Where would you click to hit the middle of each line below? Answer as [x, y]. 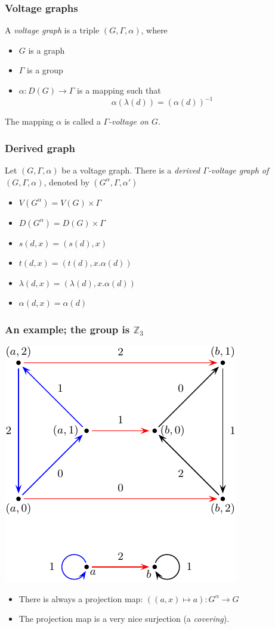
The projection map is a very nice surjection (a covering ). [124, 619]
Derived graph [40, 148]
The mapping [29, 121]
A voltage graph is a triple [52, 30]
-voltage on [129, 121]
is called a [82, 121]
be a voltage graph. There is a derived [131, 170]
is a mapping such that [119, 90]
